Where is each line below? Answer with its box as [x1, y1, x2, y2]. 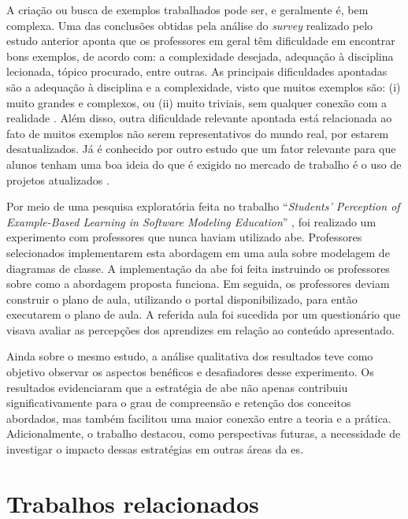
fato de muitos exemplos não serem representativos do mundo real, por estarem [6, 125, 389, 141]
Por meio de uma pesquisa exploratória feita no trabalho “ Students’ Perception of [6, 198, 400, 215]
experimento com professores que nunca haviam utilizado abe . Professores [6, 229, 362, 245]
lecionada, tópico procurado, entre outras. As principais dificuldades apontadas [6, 63, 388, 80]
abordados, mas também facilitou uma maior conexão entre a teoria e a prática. [6, 409, 391, 426]
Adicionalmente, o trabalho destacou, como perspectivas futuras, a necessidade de [6, 425, 401, 442]
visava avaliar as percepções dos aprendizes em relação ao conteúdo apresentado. [6, 321, 395, 338]
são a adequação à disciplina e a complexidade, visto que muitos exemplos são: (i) [6, 78, 401, 95]
